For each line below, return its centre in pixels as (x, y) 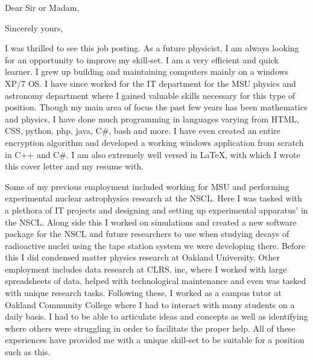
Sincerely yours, (34, 27)
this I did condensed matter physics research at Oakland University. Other (143, 257)
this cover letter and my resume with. (74, 166)
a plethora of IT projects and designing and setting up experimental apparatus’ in (156, 210)
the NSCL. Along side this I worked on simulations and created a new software (151, 222)
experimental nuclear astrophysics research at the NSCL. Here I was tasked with (153, 198)
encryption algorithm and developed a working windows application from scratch (154, 142)
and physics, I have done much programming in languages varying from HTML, (152, 118)
